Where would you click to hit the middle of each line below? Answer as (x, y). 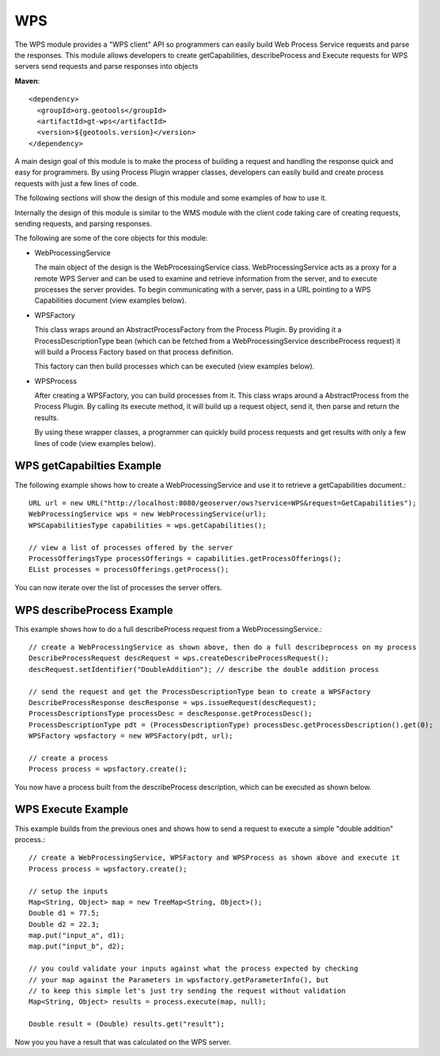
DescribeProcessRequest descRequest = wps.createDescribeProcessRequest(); (179, 658)
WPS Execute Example (72, 809)
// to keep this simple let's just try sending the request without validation (187, 991)
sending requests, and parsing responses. (83, 224)
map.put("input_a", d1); (77, 936)
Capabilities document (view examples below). (110, 300)
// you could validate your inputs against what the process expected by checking (193, 969)
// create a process (68, 758)
